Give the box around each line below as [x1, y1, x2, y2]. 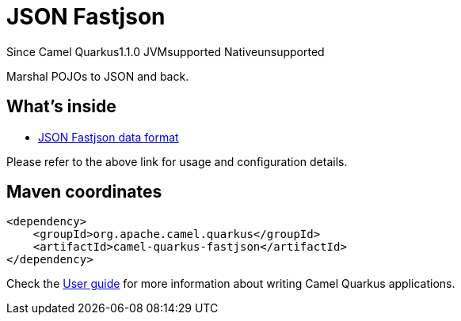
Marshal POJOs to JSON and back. [6, 69, 189, 83]
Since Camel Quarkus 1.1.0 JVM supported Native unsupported [6, 44, 325, 59]
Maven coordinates [6, 182, 162, 202]
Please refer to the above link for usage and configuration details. [6, 154, 348, 168]
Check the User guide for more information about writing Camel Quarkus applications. [6, 277, 455, 291]
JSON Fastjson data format [38, 130, 179, 144]
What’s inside [6, 96, 116, 117]
